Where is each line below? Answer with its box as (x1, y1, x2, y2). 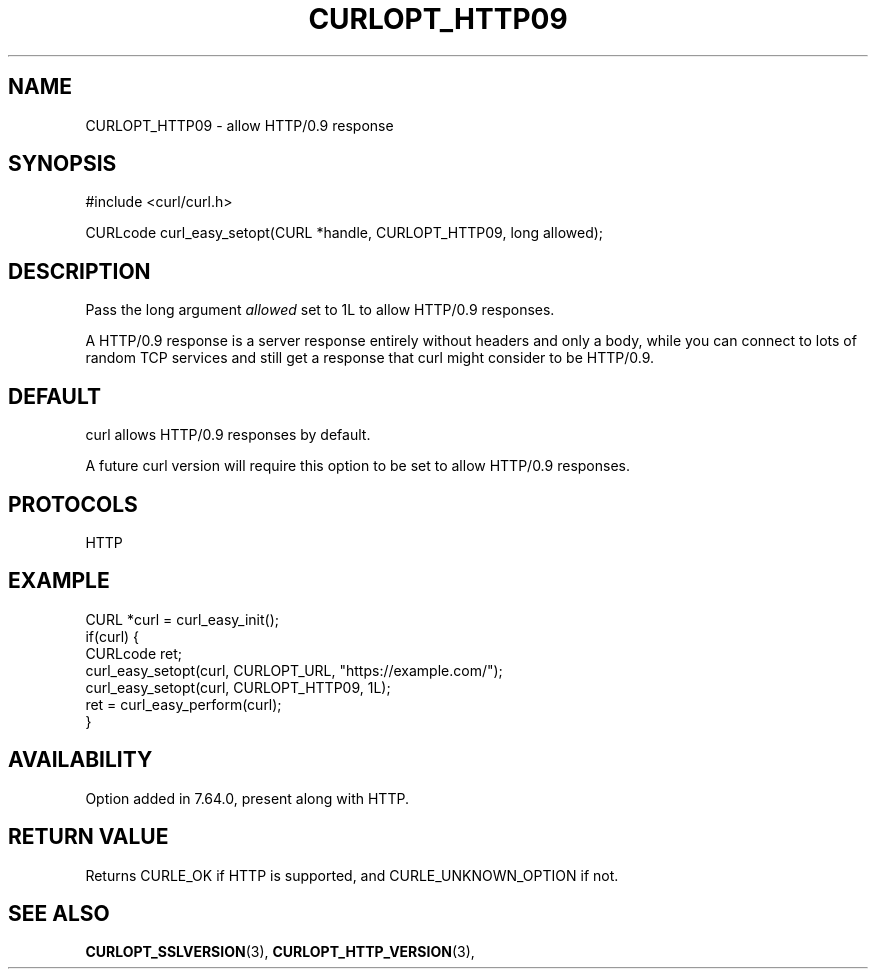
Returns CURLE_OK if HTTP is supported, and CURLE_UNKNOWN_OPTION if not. (85, 866, 619, 884)
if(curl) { (85, 627, 140, 645)
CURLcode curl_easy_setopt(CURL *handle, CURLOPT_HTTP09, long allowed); (85, 224, 604, 242)
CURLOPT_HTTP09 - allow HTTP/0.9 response (85, 116, 394, 134)
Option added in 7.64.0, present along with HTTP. (85, 789, 409, 807)
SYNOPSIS (8, 151, 117, 177)
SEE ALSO (8, 900, 110, 926)
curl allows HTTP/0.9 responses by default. (85, 426, 371, 444)
